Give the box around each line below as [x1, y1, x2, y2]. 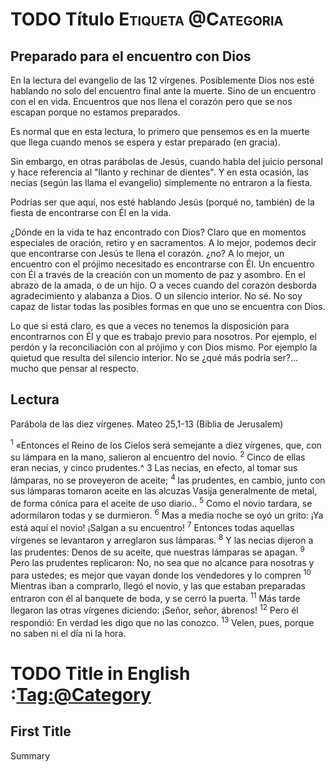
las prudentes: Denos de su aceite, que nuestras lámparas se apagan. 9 [10, 544, 305, 558]
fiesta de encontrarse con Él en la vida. [10, 207, 172, 218]
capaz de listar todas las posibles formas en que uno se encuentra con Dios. [10, 301, 326, 312]
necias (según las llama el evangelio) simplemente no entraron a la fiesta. [10, 177, 313, 188]
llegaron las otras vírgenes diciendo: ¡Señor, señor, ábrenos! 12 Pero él [10, 603, 299, 617]
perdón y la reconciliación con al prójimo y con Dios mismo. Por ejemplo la [10, 341, 318, 353]
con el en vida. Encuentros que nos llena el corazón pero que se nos [10, 96, 293, 107]
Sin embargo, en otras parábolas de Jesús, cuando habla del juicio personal [10, 156, 323, 167]
